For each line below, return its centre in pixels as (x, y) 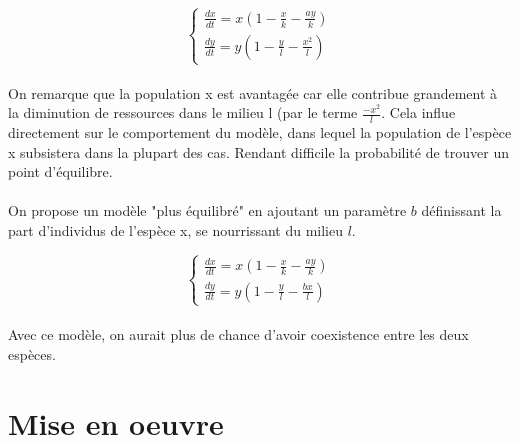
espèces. (32, 353)
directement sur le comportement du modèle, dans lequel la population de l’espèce (260, 132)
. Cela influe (418, 112)
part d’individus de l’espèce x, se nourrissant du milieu (175, 230)
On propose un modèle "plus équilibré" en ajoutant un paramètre (207, 210)
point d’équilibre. (60, 171)
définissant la (461, 210)
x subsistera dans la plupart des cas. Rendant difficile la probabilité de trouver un (258, 151)
